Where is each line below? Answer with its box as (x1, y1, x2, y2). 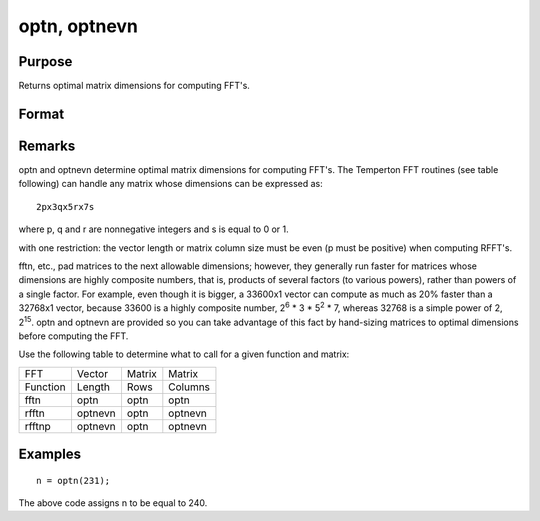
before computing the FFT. (18, 330, 129, 342)
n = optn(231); (36, 475, 111, 486)
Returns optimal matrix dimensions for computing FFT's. (18, 80, 250, 92)
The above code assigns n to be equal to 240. (18, 497, 208, 509)
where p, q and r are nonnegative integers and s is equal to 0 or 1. (18, 223, 289, 235)
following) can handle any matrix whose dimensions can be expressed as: (18, 178, 324, 190)
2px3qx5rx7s (36, 201, 95, 212)
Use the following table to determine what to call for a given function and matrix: (18, 348, 350, 360)
